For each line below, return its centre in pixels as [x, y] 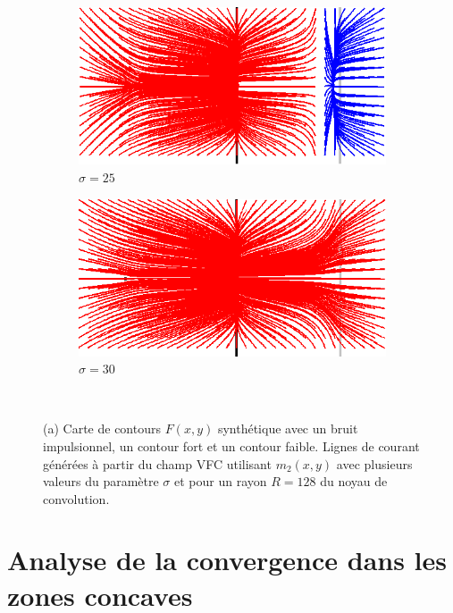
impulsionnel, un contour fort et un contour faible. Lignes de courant [231, 445]
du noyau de [354, 481]
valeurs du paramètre [101, 481]
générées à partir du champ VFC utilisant [157, 463]
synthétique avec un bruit [288, 428]
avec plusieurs [374, 463]
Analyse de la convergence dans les [227, 560]
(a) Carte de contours [102, 428]
